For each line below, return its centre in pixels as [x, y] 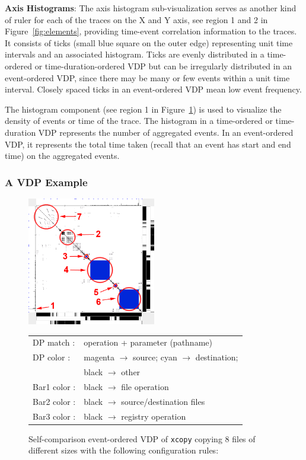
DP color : [52, 357]
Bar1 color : [54, 386]
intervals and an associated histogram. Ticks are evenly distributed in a [135, 54]
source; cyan [155, 357]
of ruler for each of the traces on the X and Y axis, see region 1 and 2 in [136, 19]
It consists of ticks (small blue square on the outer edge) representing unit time [149, 42]
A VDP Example [46, 182]
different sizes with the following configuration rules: [124, 450]
